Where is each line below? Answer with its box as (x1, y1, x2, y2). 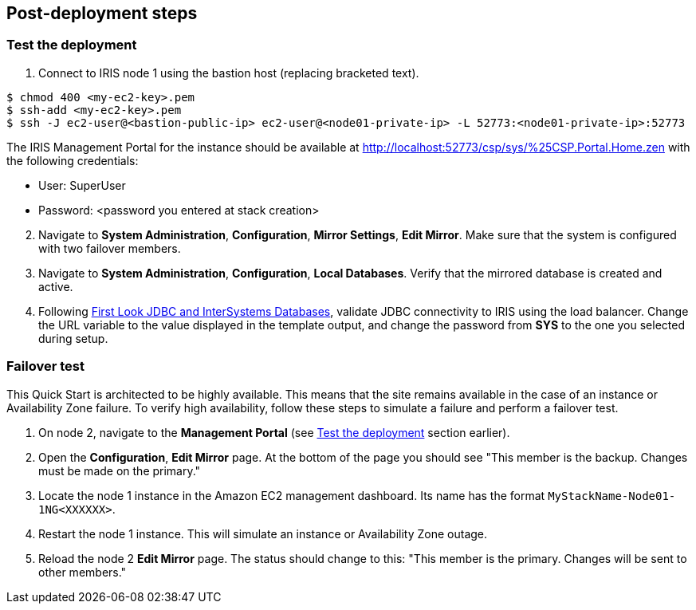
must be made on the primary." (38, 463, 201, 478)
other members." (38, 565, 127, 579)
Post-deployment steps (6, 3, 198, 23)
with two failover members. (38, 241, 181, 255)
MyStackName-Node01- (548, 489, 676, 502)
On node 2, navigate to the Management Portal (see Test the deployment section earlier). (38, 425, 510, 439)
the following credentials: (6, 153, 139, 167)
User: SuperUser (38, 178, 126, 192)
